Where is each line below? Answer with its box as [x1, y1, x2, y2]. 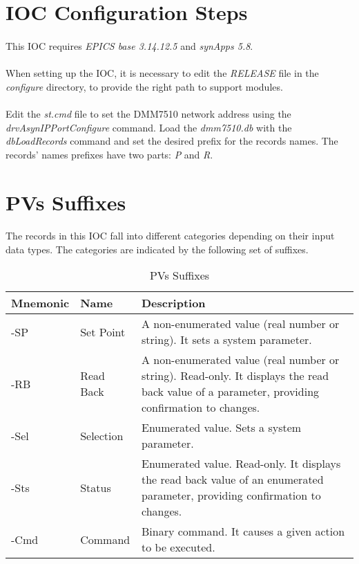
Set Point [80, 323, 126, 340]
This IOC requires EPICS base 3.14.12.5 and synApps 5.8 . [6, 38, 253, 53]
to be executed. [141, 539, 215, 556]
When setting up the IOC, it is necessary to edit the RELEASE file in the [6, 66, 319, 80]
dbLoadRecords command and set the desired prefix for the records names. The [6, 134, 338, 148]
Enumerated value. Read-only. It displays [141, 455, 341, 472]
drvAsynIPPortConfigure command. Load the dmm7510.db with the [6, 120, 292, 134]
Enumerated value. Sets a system [141, 419, 302, 436]
